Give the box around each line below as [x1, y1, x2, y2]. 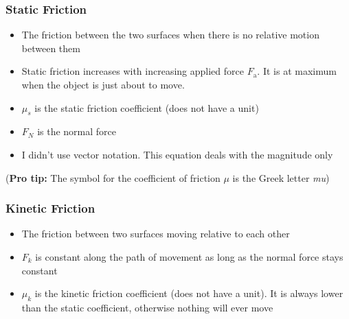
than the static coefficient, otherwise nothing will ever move [21, 300, 273, 314]
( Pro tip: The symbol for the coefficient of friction [5, 170, 221, 185]
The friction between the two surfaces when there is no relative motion [21, 27, 319, 42]
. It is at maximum [257, 64, 337, 78]
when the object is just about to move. [21, 78, 185, 91]
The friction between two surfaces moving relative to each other [21, 226, 290, 241]
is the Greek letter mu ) [232, 170, 330, 185]
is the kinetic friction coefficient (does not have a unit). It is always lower [34, 286, 344, 300]
